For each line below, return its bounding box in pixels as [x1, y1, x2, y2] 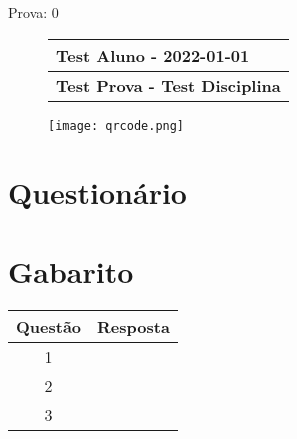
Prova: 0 [8, 2, 59, 22]
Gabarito [8, 250, 134, 291]
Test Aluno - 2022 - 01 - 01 [56, 43, 250, 67]
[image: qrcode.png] [48, 118, 185, 133]
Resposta [97, 314, 170, 338]
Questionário [8, 172, 187, 213]
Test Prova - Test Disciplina [56, 73, 281, 97]
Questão [16, 314, 82, 338]
